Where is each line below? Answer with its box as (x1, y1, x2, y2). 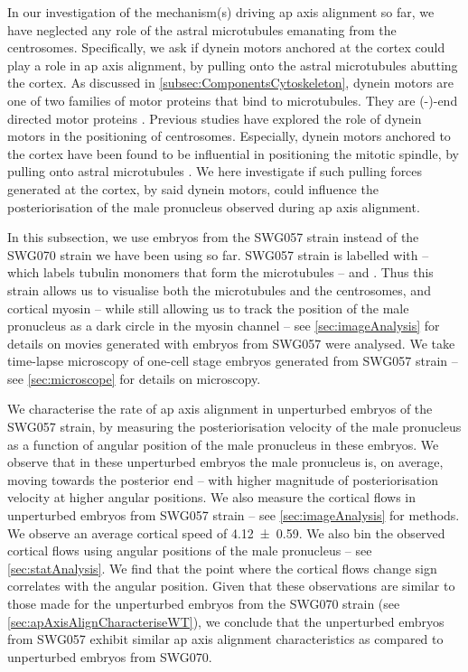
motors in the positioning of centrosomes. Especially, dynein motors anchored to (7, 126, 451, 145)
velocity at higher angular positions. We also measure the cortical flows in (7, 488, 417, 507)
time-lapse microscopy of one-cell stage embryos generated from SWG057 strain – (7, 351, 458, 370)
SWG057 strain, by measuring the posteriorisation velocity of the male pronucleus (7, 417, 462, 436)
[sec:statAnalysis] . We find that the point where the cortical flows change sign (7, 558, 437, 577)
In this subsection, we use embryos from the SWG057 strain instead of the (7, 228, 419, 247)
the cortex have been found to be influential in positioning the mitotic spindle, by (7, 144, 459, 163)
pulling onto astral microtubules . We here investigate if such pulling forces (7, 162, 423, 181)
